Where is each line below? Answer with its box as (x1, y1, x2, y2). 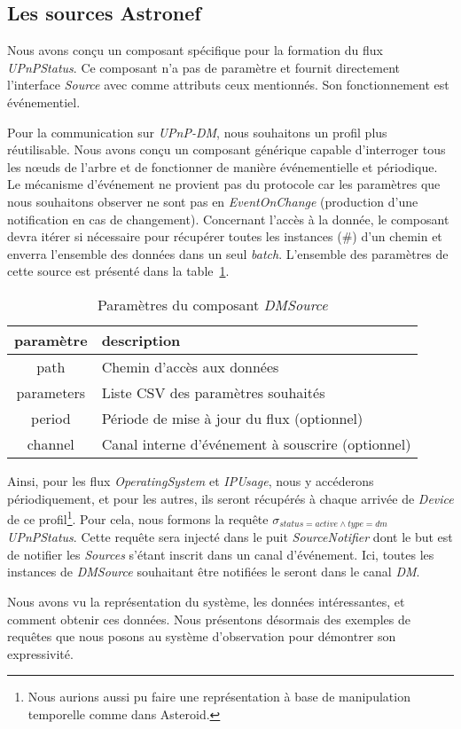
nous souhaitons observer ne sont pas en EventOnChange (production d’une (7, 192, 418, 210)
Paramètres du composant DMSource (97, 294, 328, 315)
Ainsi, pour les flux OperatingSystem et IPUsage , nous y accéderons (7, 471, 374, 490)
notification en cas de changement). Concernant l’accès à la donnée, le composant (7, 209, 449, 228)
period (31, 407, 71, 428)
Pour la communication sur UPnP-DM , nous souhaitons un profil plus (7, 122, 387, 141)
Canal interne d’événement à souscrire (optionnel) (101, 433, 411, 454)
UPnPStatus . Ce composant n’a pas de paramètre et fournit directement (7, 58, 400, 76)
